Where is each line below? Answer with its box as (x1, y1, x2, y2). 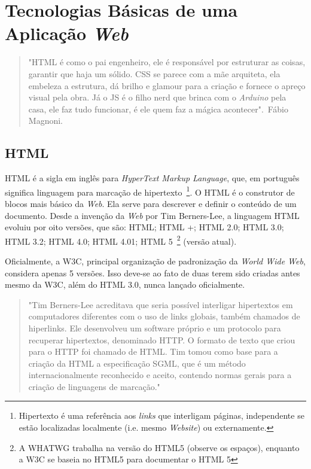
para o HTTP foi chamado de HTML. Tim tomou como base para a (28, 345, 278, 358)
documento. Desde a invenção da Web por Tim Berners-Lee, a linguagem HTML (5, 209, 300, 221)
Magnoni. (28, 114, 63, 127)
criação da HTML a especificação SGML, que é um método (28, 357, 246, 369)
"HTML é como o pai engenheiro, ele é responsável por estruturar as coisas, (28, 56, 306, 68)
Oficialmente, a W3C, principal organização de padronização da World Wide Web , (5, 254, 306, 267)
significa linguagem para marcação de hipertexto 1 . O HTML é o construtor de (5, 184, 295, 198)
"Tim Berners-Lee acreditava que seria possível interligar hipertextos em (28, 298, 293, 310)
